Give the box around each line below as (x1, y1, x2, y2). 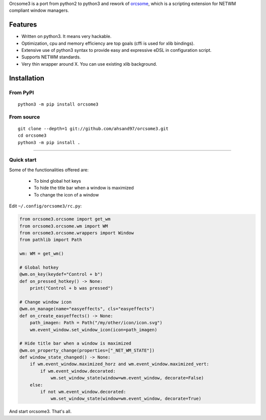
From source (9, 114, 40, 120)
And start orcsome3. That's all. (9, 409, 72, 415)
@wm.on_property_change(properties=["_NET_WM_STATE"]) (19, 347, 155, 353)
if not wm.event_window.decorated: (40, 389, 127, 395)
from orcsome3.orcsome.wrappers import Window (19, 230, 134, 236)
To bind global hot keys (33, 178, 81, 184)
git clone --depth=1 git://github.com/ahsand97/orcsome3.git (18, 126, 168, 131)
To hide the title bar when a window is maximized (33, 185, 134, 191)
